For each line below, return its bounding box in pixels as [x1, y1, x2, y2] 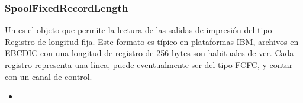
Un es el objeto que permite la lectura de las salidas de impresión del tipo [5, 24, 272, 36]
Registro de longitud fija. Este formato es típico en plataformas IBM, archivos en [5, 35, 299, 47]
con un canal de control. [5, 70, 92, 82]
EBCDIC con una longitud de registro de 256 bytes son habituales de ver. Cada [5, 47, 294, 59]
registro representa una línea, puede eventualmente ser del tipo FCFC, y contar [5, 59, 293, 70]
